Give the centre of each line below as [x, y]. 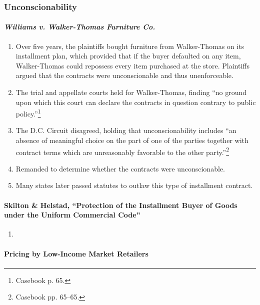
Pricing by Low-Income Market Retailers [76, 253]
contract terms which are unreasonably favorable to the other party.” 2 [122, 151]
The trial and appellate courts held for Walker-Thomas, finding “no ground [131, 92]
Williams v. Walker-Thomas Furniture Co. [80, 27]
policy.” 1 [28, 113]
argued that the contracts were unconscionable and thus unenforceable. [124, 75]
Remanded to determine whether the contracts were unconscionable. [120, 168]
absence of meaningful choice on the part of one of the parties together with [132, 140]
